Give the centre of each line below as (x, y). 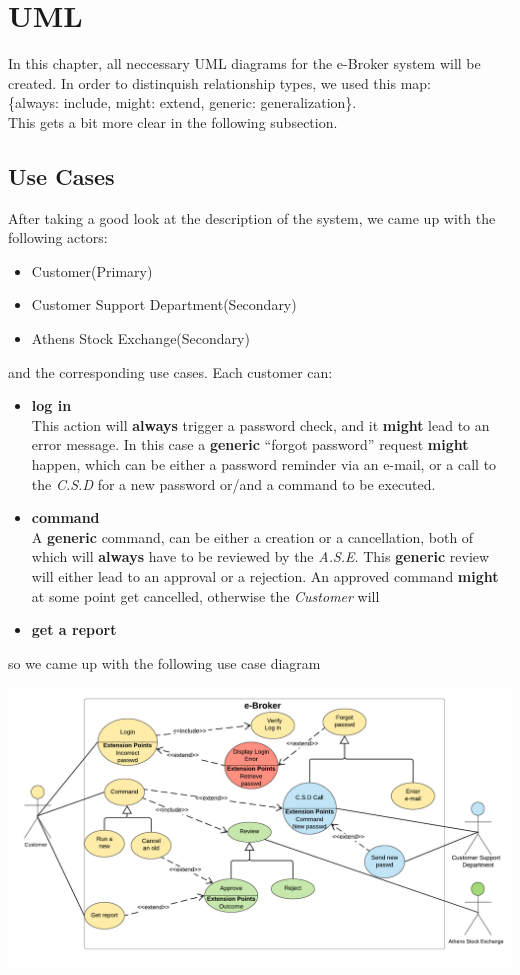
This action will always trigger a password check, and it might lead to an (260, 424)
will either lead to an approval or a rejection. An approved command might (265, 576)
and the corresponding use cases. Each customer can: (170, 371)
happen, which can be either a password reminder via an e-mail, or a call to (264, 464)
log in (51, 405)
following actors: (58, 237)
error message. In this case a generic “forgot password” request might (250, 444)
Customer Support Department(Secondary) (164, 304)
